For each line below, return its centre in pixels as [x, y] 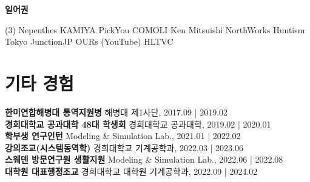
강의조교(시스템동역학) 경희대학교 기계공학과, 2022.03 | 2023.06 [124, 147]
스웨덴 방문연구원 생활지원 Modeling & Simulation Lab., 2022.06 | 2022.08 [144, 159]
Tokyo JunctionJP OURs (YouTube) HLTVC [89, 41]
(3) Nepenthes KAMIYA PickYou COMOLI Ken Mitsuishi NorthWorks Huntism [155, 29]
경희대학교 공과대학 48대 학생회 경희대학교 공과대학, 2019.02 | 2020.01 [138, 124]
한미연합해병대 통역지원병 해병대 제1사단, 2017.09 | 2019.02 [116, 112]
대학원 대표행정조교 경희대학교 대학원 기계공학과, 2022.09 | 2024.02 [131, 171]
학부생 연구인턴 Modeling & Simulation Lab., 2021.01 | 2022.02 [123, 136]
